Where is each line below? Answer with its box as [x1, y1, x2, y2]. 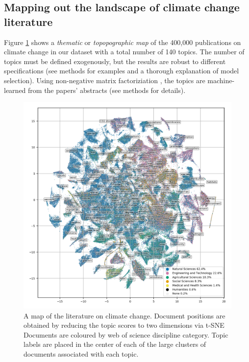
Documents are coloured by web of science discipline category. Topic [24, 329, 228, 339]
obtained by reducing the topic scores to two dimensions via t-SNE [24, 320, 224, 330]
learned [4, 85, 26, 95]
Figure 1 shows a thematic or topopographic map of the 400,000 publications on [4, 37, 241, 47]
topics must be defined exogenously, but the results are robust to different [4, 56, 226, 66]
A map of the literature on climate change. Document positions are [24, 310, 225, 320]
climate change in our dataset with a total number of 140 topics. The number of [4, 46, 245, 57]
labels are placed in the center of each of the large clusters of [24, 339, 206, 349]
